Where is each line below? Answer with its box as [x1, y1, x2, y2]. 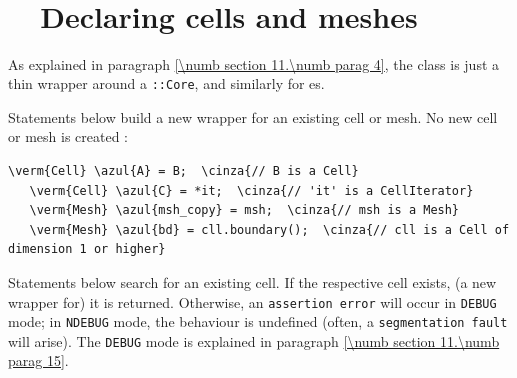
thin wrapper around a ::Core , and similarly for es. [8, 73, 325, 94]
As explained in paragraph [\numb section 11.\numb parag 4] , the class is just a [8, 53, 500, 74]
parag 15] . [8, 350, 69, 371]
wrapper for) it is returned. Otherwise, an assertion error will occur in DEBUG [8, 291, 497, 312]
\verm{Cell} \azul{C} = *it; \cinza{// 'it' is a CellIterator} [29, 183, 474, 198]
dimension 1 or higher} [8, 242, 166, 257]
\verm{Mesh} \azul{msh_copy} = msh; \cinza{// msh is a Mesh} [29, 203, 460, 218]
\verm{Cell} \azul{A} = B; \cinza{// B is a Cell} [8, 163, 359, 178]
